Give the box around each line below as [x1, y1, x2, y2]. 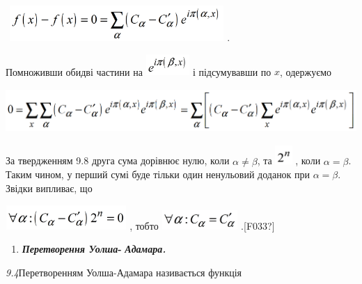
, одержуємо [280, 64, 332, 79]
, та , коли [257, 153, 321, 168]
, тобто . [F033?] [129, 218, 275, 232]
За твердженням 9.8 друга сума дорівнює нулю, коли [6, 153, 230, 168]
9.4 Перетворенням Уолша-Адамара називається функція [6, 265, 242, 279]
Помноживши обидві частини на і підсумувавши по [6, 64, 271, 79]
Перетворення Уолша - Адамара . [22, 242, 166, 256]
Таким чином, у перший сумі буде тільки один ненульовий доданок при [6, 167, 310, 182]
